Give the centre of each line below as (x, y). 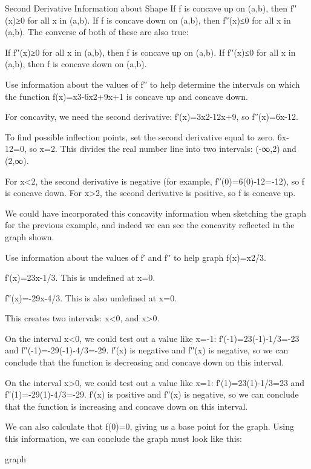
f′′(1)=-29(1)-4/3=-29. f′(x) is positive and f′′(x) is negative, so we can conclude (152, 394)
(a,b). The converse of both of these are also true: (97, 32)
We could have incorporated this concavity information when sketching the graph (156, 213)
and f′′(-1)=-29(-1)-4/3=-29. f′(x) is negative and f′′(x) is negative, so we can (147, 350)
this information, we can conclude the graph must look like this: (123, 438)
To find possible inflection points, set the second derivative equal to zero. (140, 136)
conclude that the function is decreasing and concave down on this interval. (145, 362)
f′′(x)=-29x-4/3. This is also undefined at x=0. (91, 297)
